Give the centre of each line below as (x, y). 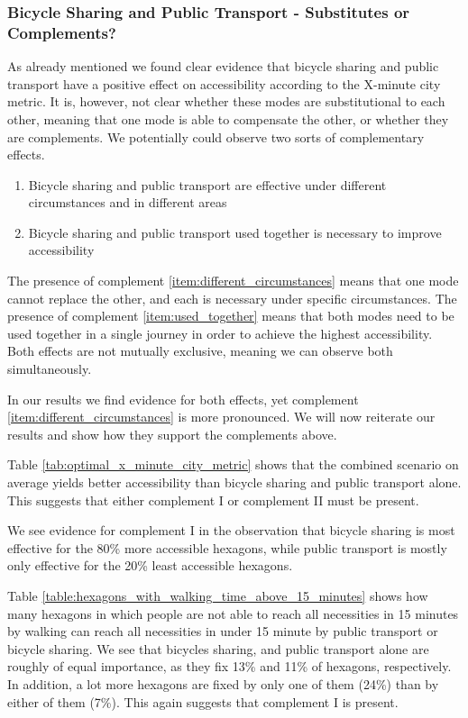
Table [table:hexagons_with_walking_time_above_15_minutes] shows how (218, 595)
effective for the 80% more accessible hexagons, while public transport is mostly (227, 547)
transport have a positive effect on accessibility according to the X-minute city (224, 83)
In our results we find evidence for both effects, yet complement (183, 399)
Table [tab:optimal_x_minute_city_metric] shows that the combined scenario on (233, 464)
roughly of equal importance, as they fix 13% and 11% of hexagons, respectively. (229, 666)
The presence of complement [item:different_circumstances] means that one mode (233, 281)
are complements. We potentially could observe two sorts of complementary (216, 136)
